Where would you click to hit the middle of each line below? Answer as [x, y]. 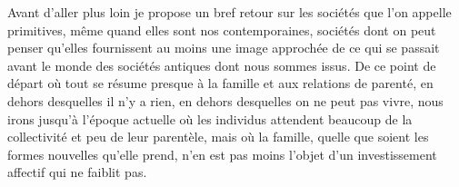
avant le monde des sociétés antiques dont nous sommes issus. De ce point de [222, 65]
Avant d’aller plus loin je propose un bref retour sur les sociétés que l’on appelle [229, 12]
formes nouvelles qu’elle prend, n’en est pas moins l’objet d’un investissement [222, 154]
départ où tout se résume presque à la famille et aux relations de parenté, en [220, 83]
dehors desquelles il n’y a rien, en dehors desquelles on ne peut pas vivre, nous [225, 100]
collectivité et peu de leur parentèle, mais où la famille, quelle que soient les [218, 137]
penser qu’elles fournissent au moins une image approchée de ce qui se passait [224, 48]
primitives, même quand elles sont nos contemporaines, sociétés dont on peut [222, 30]
